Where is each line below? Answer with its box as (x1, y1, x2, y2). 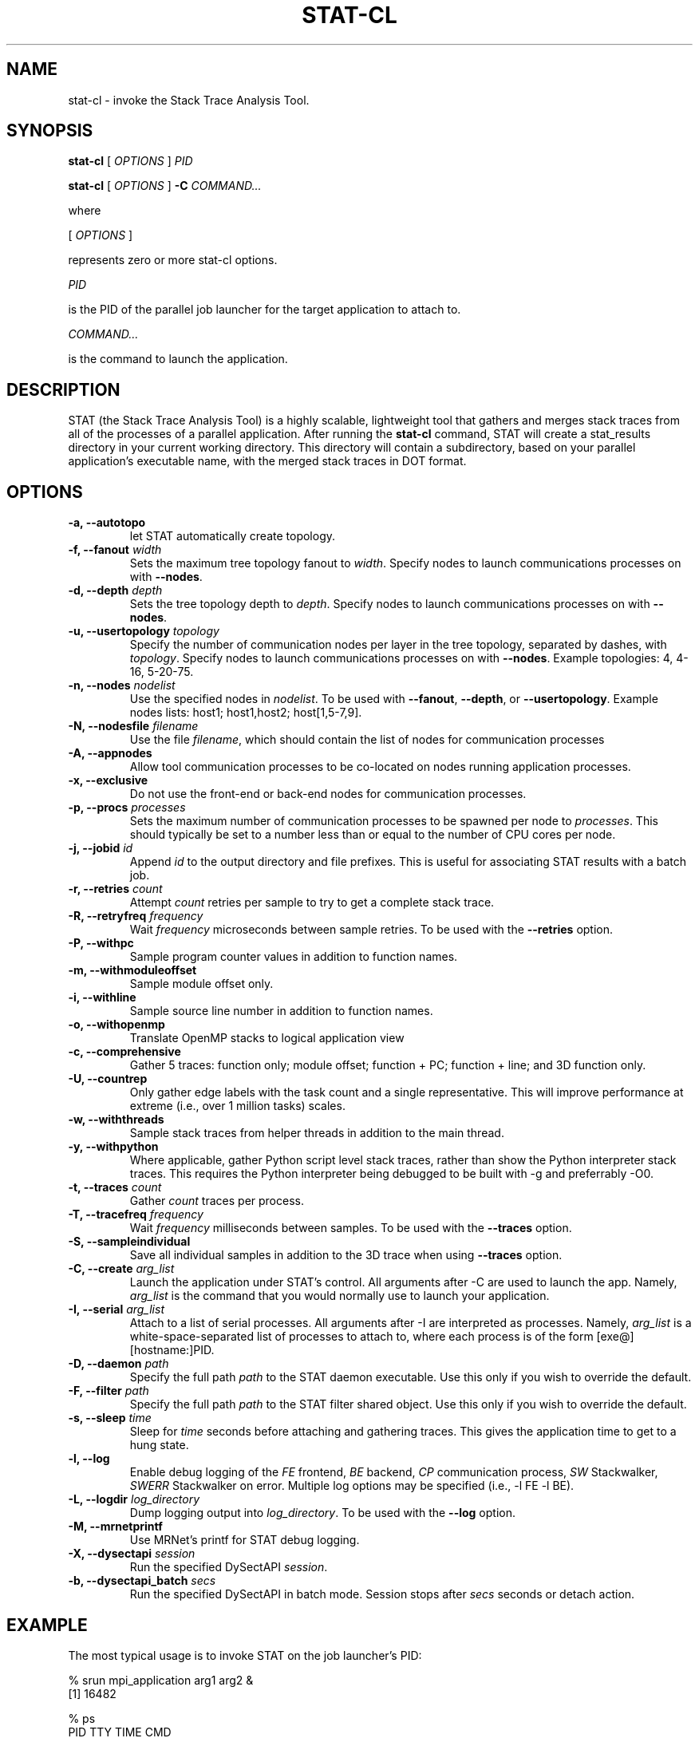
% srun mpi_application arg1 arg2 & (68, 1673, 254, 1687)
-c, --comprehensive (68, 1045, 181, 1059)
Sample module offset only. (129, 977, 274, 991)
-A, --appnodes (68, 746, 152, 760)
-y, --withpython (68, 1140, 159, 1154)
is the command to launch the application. (68, 352, 288, 366)
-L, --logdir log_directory (68, 1492, 200, 1507)
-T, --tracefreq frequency (68, 1207, 203, 1222)
